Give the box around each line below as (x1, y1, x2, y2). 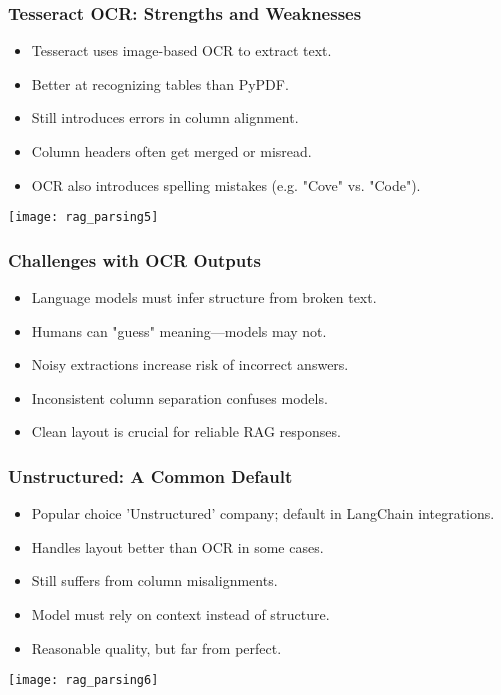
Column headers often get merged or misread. (31, 141, 312, 161)
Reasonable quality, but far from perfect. (31, 637, 282, 658)
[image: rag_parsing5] (8, 210, 159, 225)
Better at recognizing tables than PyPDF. (31, 73, 289, 94)
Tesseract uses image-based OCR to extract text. (31, 40, 332, 61)
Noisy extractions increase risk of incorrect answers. (31, 354, 349, 375)
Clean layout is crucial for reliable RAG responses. (31, 421, 341, 442)
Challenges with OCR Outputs (8, 247, 261, 272)
